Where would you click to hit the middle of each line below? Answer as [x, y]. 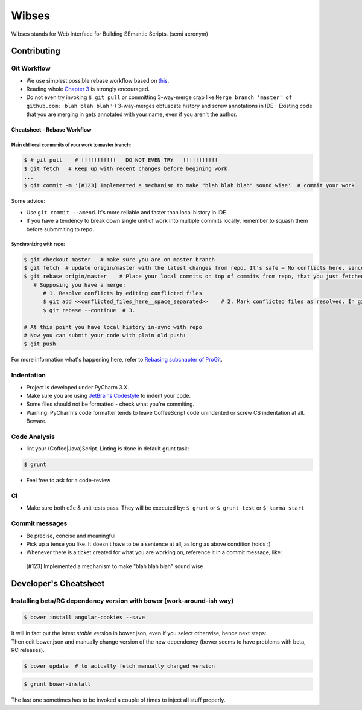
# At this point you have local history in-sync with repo [113, 327]
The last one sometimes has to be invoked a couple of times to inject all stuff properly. [118, 700]
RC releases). [28, 650]
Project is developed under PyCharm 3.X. [78, 387]
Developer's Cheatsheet [58, 584]
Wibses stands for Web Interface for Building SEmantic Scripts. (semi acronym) [110, 34]
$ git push [40, 344]
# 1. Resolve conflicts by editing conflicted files [122, 293]
